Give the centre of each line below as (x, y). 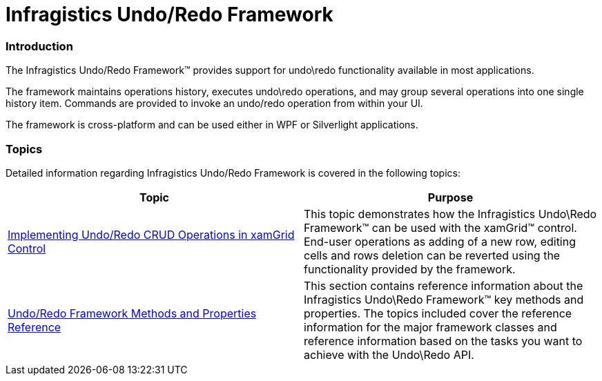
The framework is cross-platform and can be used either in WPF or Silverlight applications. (212, 125)
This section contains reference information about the (444, 285)
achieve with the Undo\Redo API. (389, 354)
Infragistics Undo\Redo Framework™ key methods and (444, 299)
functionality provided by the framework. (410, 269)
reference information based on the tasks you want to (443, 341)
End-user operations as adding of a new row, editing (440, 241)
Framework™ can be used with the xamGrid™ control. (440, 227)
